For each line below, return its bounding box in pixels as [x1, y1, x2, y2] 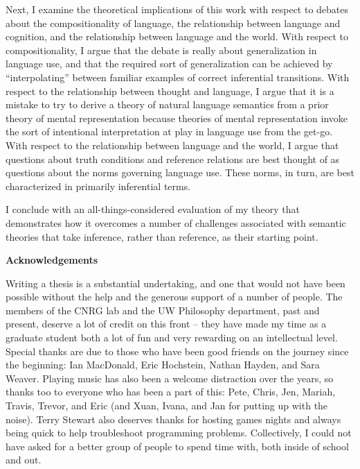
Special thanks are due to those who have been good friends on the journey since [6, 343, 349, 358]
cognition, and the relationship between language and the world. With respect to [6, 29, 348, 44]
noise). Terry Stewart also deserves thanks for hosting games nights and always [6, 411, 341, 426]
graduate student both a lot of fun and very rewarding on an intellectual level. [6, 330, 338, 345]
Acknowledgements [6, 253, 98, 267]
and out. [6, 452, 42, 467]
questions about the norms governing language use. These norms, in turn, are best [6, 165, 354, 180]
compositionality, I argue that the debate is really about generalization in [6, 42, 317, 57]
